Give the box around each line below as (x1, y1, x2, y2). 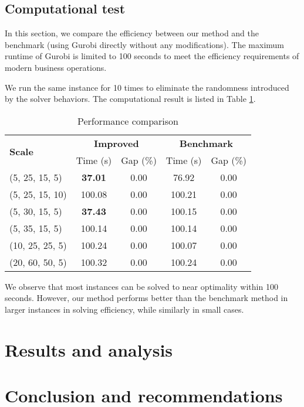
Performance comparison (77, 114, 178, 128)
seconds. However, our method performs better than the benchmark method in (5, 292, 288, 304)
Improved (93, 136, 139, 150)
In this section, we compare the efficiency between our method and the (5, 27, 259, 39)
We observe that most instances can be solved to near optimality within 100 (5, 280, 278, 292)
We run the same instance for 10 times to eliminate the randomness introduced (5, 81, 289, 93)
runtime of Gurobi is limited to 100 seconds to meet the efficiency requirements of (5, 50, 299, 62)
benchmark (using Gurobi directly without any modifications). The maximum (5, 38, 285, 50)
